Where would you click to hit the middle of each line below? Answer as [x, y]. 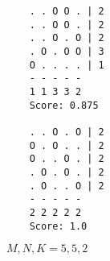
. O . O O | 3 [67, 51]
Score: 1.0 [58, 226]
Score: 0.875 [64, 105]
